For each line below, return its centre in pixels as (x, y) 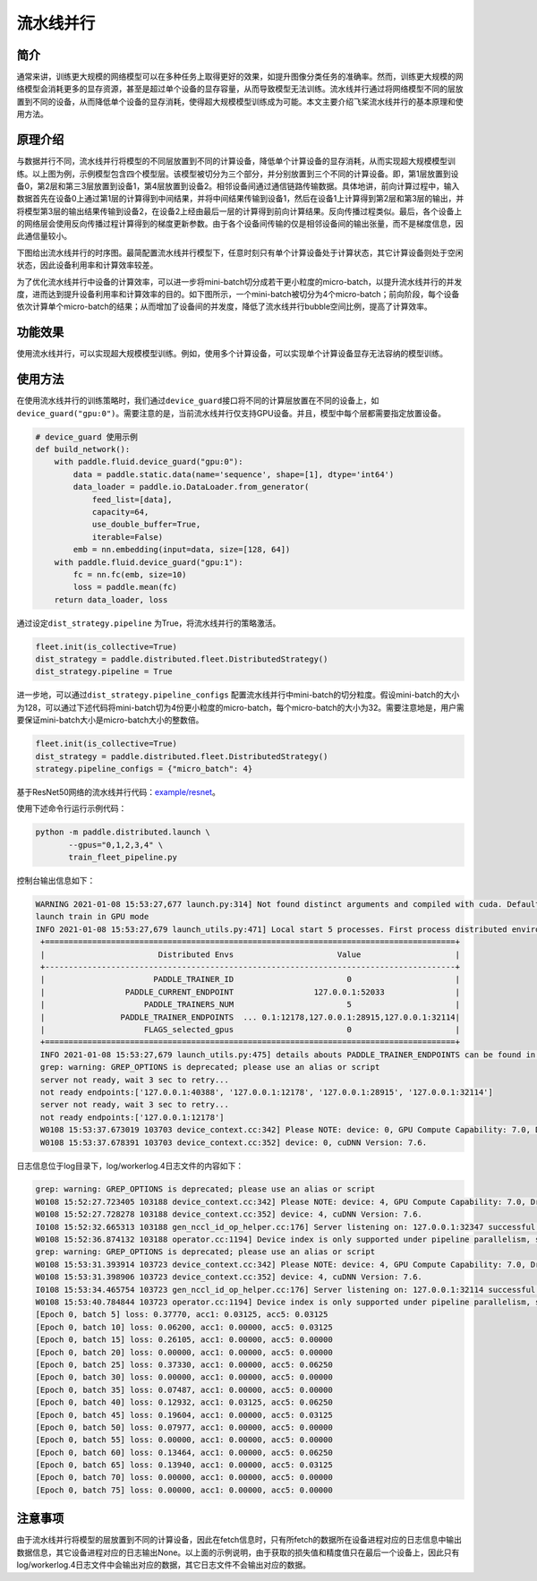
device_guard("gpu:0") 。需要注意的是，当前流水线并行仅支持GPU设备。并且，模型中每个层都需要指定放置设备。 (231, 413)
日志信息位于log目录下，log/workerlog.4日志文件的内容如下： (130, 1166)
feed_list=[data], (132, 500)
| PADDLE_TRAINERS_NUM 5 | (251, 1004)
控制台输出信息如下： (56, 881)
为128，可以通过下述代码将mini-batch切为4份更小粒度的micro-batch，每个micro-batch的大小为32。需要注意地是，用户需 (240, 707)
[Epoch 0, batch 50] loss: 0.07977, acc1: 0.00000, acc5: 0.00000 (184, 1427)
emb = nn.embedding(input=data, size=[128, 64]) (182, 550)
